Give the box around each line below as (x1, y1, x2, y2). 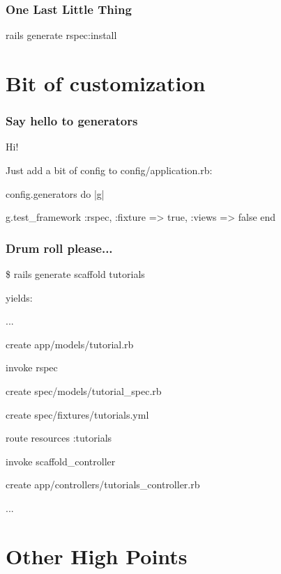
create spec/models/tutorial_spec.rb (6, 383, 162, 398)
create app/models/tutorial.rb (6, 336, 134, 351)
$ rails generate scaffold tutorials (6, 267, 145, 281)
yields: (6, 290, 33, 304)
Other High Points (6, 541, 188, 570)
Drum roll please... (6, 239, 113, 256)
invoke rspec (6, 360, 58, 375)
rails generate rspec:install (6, 28, 117, 42)
